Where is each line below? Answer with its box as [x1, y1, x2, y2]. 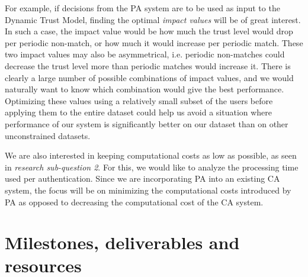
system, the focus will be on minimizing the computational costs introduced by [5, 183, 291, 196]
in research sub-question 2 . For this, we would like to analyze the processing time [5, 160, 299, 173]
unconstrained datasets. [5, 129, 91, 141]
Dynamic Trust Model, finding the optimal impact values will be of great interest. [5, 13, 301, 25]
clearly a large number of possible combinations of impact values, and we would [5, 71, 294, 83]
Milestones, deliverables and [5, 230, 240, 255]
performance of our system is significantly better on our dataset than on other [5, 117, 288, 130]
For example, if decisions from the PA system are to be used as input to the [5, 2, 280, 14]
